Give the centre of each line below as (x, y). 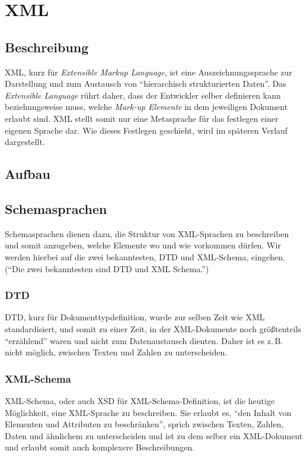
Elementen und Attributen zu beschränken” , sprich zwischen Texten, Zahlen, (144, 424)
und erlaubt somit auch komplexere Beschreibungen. (100, 447)
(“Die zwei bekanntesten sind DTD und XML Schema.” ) (107, 268)
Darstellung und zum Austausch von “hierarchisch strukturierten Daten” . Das (145, 83)
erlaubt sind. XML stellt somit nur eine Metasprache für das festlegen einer (142, 118)
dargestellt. (25, 142)
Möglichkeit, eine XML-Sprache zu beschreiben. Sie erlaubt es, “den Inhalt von (148, 412)
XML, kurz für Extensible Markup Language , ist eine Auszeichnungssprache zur (149, 72)
